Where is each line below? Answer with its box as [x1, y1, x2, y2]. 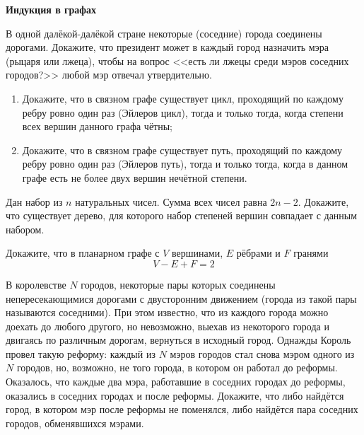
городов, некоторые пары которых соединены [81, 277, 276, 291]
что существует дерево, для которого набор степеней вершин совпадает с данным [6, 208, 358, 223]
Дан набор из [6, 194, 63, 209]
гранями [293, 245, 329, 260]
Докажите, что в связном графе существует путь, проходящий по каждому [22, 142, 343, 157]
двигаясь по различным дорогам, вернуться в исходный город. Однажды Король [6, 332, 351, 347]
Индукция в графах [6, 2, 96, 16]
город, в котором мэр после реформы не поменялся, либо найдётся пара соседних [6, 402, 358, 417]
